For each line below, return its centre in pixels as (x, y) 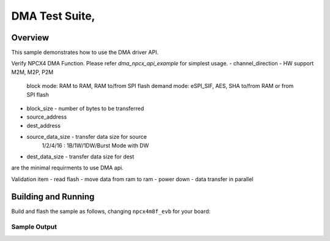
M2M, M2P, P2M (32, 72)
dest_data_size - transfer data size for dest (80, 157)
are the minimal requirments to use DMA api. (67, 168)
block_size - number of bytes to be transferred (85, 109)
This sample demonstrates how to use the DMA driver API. (85, 53)
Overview (30, 38)
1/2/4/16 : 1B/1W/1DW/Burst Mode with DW (95, 145)
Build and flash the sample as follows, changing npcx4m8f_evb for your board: (111, 211)
